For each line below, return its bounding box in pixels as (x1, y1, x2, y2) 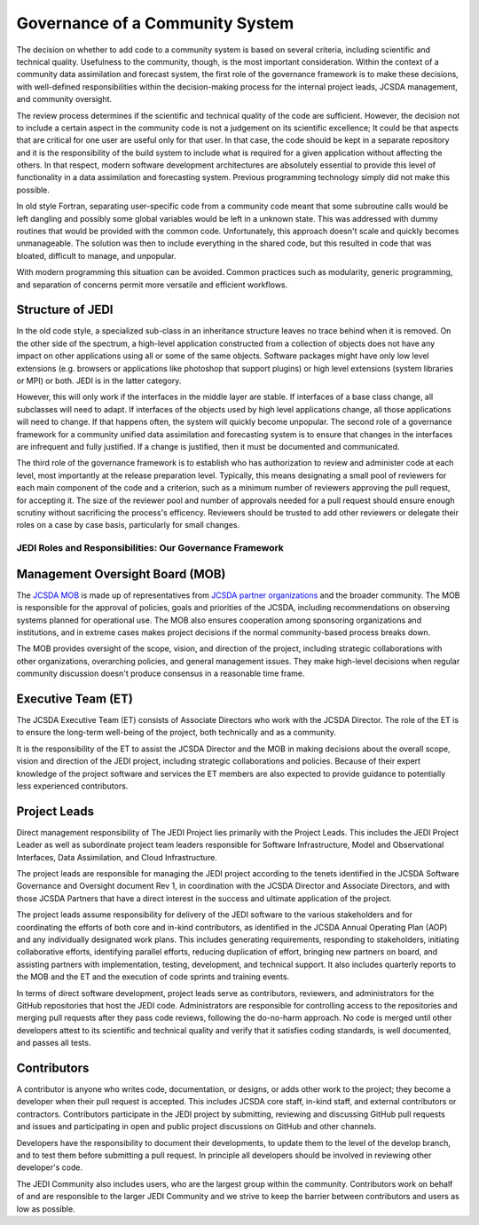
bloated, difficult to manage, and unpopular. (16, 250, 177, 261)
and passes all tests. (16, 1038, 91, 1048)
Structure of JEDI (16, 302, 114, 318)
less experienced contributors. (16, 781, 129, 791)
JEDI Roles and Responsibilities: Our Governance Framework (16, 542, 284, 554)
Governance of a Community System (16, 13, 294, 33)
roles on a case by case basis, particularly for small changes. (16, 520, 240, 530)
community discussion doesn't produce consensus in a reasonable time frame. (16, 668, 305, 679)
